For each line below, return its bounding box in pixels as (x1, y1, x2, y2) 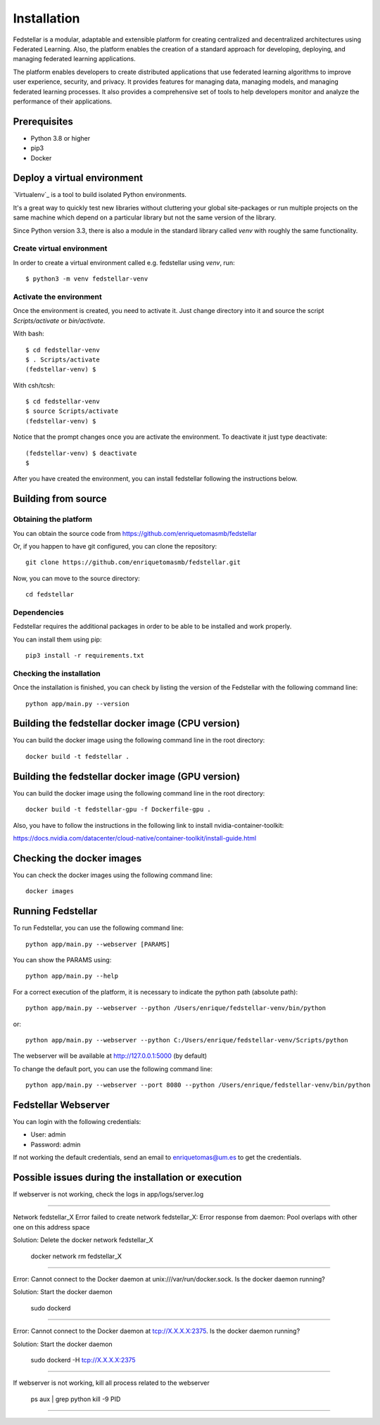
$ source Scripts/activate (25, 407, 119, 415)
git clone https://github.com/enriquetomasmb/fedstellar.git (25, 558, 241, 566)
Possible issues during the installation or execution (13, 1171, 242, 1183)
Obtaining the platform (13, 514, 93, 524)
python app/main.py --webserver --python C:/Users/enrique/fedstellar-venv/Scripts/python (25, 1036, 348, 1044)
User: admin (30, 1130, 66, 1139)
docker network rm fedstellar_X (30, 1252, 122, 1260)
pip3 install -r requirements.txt (25, 651, 144, 660)
